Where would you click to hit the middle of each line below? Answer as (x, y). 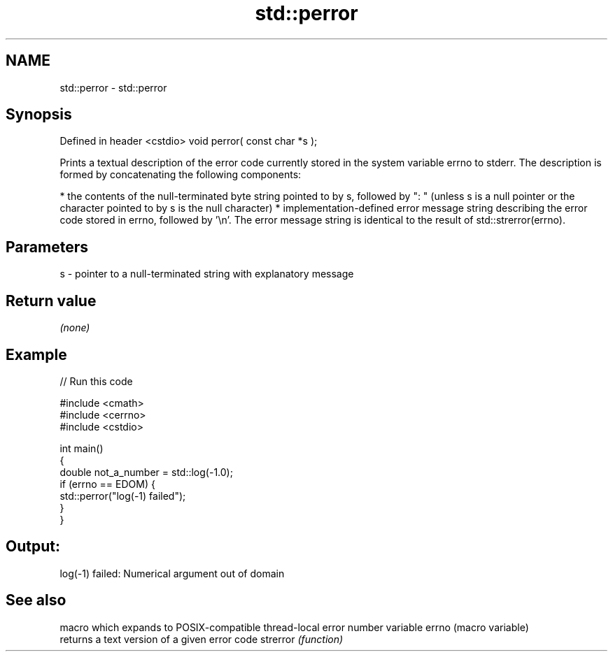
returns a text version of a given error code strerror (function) (202, 639)
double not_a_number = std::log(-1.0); (146, 472)
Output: (33, 547)
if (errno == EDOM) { (107, 484)
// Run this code (96, 381)
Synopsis (39, 115)
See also (36, 600)
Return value (51, 301)
